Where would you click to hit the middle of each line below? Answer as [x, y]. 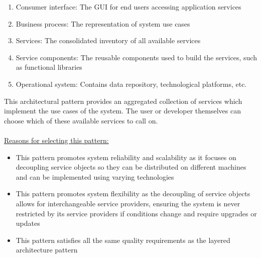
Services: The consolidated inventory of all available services [108, 40]
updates [28, 223]
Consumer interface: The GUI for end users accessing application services [128, 7]
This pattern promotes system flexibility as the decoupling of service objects [133, 193]
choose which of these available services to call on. [81, 120]
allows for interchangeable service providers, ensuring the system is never [128, 203]
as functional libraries [49, 67]
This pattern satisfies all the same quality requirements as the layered [123, 240]
